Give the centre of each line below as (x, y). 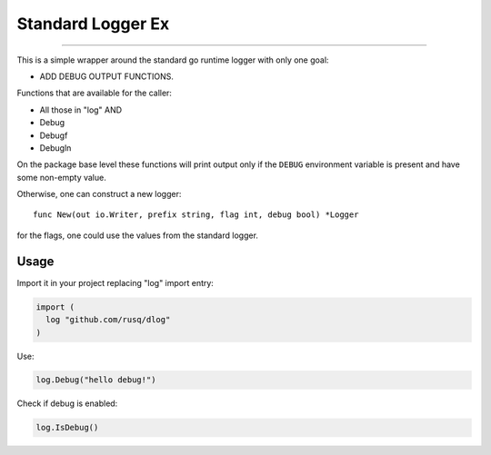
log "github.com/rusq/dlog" (108, 320)
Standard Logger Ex (93, 24)
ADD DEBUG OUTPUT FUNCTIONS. (107, 76)
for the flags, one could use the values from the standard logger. (138, 235)
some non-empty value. (61, 177)
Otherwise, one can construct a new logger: (99, 194)
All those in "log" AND (81, 110)
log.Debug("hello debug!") (96, 380)
